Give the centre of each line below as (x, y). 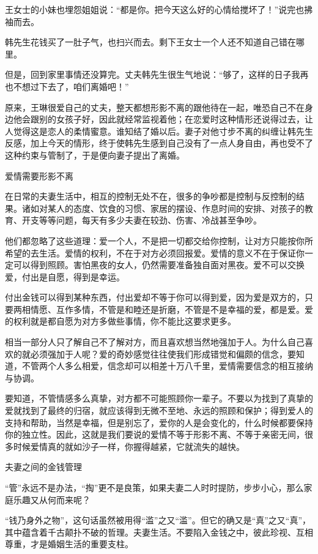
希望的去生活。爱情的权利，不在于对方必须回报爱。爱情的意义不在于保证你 (155, 253)
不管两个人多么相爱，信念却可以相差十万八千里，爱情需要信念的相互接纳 (167, 366)
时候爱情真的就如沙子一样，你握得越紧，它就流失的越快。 (129, 446)
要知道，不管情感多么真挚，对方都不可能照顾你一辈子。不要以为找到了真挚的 (159, 398)
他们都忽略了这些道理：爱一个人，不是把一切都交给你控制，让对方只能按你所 (159, 240)
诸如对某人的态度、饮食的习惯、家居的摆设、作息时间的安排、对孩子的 (163, 208)
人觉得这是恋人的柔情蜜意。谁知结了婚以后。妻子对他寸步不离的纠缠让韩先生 (159, 131)
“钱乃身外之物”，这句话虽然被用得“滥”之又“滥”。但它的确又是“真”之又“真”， (158, 520)
